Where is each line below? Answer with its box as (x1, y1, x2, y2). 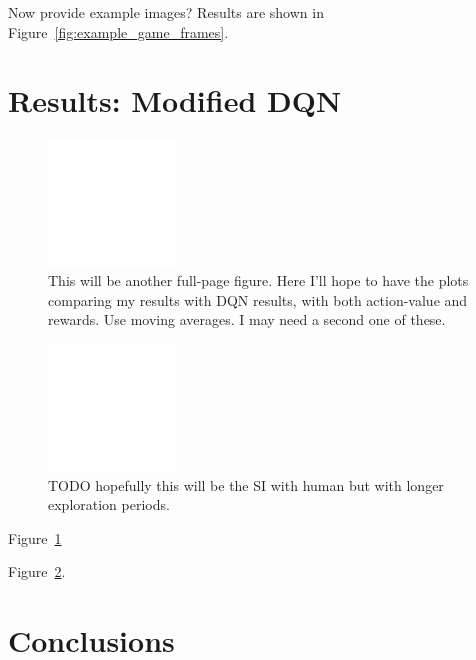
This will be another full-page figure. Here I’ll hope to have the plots (48, 270, 469, 291)
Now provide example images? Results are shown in (8, 2, 324, 22)
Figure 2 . (8, 561, 66, 582)
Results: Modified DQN (8, 80, 342, 121)
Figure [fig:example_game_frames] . (8, 21, 229, 42)
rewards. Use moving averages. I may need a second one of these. (48, 309, 446, 330)
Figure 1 (8, 527, 62, 548)
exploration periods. (48, 494, 170, 515)
